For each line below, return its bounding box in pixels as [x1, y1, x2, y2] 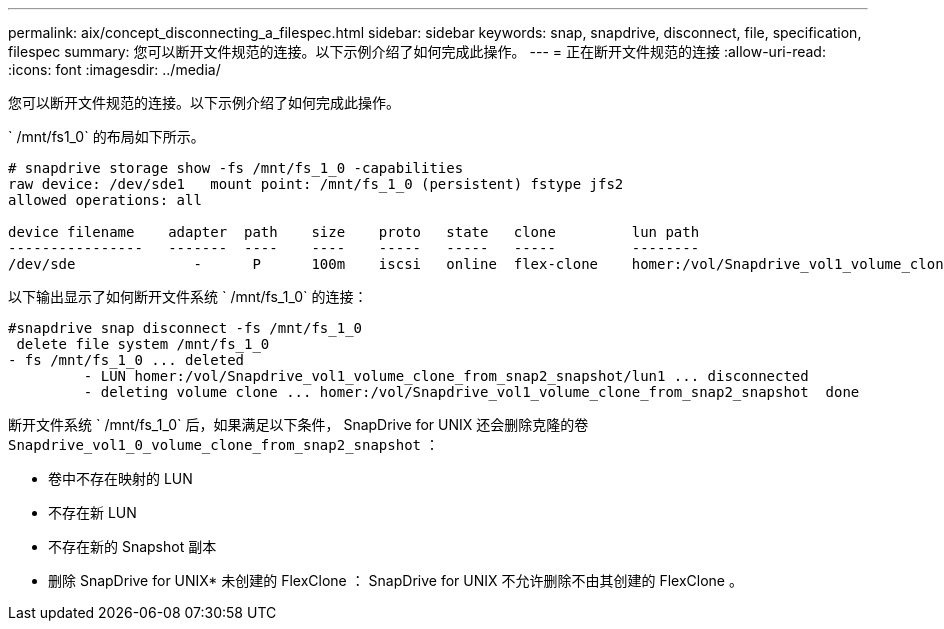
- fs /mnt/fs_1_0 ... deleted [8, 352, 245, 368]
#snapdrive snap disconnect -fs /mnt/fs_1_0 [8, 320, 363, 336]
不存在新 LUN [48, 504, 137, 521]
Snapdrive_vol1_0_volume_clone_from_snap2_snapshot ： [8, 436, 439, 453]
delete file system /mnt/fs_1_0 [16, 336, 270, 352]
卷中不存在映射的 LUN [48, 470, 193, 487]
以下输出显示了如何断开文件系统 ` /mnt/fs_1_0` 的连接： [8, 288, 368, 305]
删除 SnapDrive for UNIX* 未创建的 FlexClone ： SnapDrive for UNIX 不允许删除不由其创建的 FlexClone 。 [48, 572, 743, 589]
